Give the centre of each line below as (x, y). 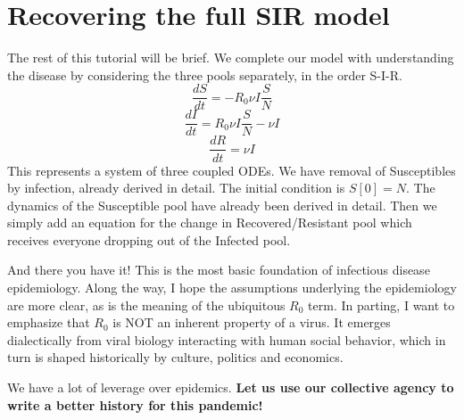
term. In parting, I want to (381, 305)
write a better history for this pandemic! (135, 404)
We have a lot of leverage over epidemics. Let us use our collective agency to (231, 387)
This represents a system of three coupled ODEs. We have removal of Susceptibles (232, 170)
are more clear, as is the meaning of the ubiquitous (146, 305)
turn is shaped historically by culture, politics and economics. (175, 357)
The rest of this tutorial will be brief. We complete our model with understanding (231, 58)
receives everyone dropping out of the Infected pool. (149, 239)
